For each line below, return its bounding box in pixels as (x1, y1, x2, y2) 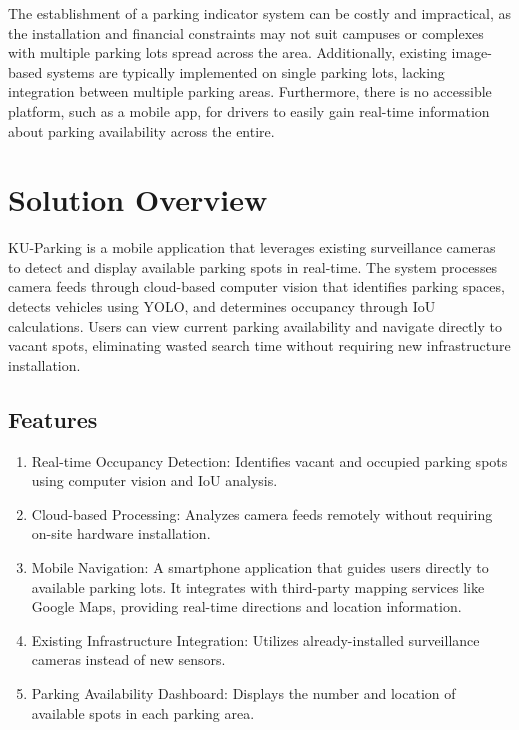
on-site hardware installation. (31, 523, 211, 544)
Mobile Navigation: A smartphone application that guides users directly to (31, 557, 489, 578)
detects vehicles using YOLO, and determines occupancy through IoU (8, 296, 436, 317)
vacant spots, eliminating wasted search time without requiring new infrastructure (8, 335, 511, 356)
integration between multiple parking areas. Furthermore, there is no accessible (8, 81, 492, 102)
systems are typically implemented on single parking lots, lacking (46, 61, 445, 82)
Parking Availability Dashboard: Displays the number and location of (31, 682, 456, 703)
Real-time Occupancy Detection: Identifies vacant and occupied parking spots (31, 450, 508, 471)
